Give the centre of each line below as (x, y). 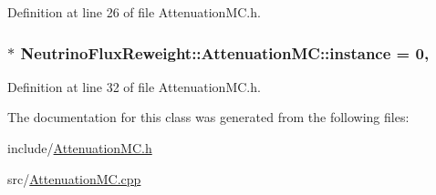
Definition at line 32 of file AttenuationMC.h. (134, 86)
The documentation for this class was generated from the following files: (208, 117)
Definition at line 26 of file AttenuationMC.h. (134, 12)
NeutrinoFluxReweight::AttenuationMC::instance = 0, (225, 52)
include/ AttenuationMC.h (80, 148)
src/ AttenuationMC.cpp (74, 178)
